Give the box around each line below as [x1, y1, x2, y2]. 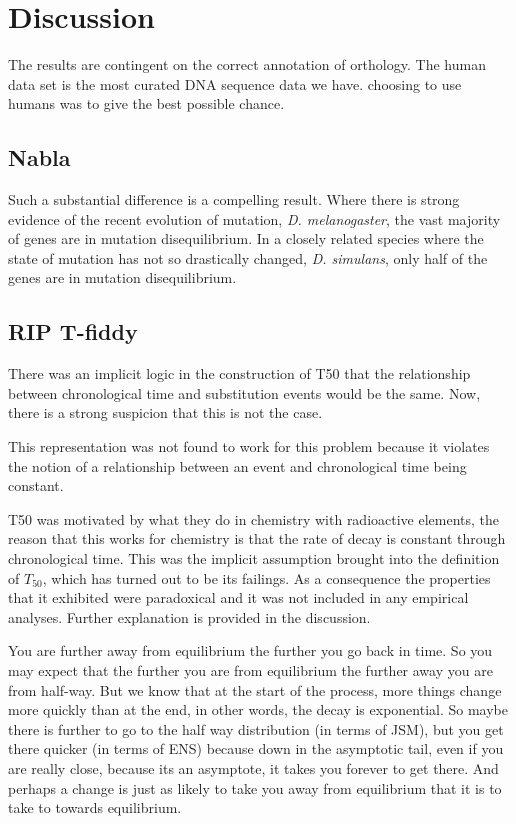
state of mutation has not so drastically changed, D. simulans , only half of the [8, 247, 488, 268]
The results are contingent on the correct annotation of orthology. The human [8, 54, 486, 75]
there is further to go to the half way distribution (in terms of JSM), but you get [8, 718, 504, 739]
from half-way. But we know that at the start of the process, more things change [8, 679, 502, 700]
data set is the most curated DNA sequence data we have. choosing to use [8, 73, 462, 94]
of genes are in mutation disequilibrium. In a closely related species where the [8, 228, 484, 249]
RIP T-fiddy [8, 316, 138, 347]
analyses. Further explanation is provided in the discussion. [8, 606, 371, 627]
